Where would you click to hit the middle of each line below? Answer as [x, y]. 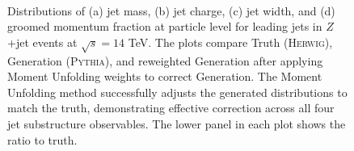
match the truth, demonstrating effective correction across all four [171, 108]
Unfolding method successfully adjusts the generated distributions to [177, 92]
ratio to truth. [42, 139]
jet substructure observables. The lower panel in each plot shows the [177, 123]
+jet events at [42, 42]
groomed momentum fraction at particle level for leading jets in [165, 26]
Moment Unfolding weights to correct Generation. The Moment [165, 76]
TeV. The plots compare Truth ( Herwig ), [230, 42]
